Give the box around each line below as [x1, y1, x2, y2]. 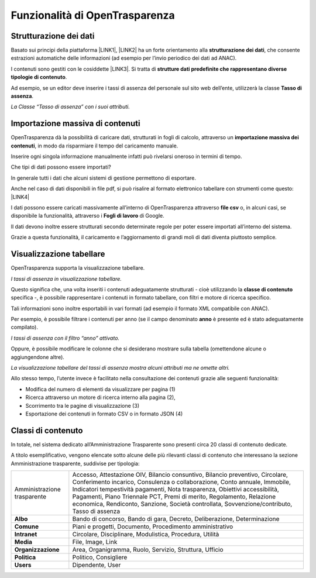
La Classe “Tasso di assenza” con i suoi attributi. [11, 103, 130, 111]
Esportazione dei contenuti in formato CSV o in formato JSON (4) [25, 410, 183, 417]
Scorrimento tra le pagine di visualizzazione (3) [25, 402, 140, 409]
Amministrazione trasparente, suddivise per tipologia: [11, 460, 140, 467]
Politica [14, 553, 36, 562]
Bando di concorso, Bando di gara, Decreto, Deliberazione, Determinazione [72, 515, 280, 523]
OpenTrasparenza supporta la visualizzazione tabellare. [11, 264, 145, 271]
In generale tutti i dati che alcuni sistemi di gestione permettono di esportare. [11, 174, 196, 181]
